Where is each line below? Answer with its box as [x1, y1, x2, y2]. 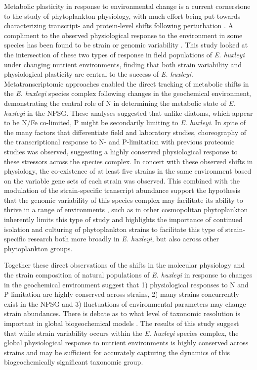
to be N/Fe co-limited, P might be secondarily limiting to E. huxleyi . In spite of [4, 117, 246, 128]
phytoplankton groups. [4, 243, 73, 253]
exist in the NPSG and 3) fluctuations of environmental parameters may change [4, 298, 246, 309]
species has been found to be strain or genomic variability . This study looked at [4, 40, 248, 50]
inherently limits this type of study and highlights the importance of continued [4, 214, 243, 225]
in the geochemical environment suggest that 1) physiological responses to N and [4, 279, 249, 289]
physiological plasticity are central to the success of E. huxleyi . [4, 69, 193, 79]
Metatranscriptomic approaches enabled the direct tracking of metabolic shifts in [4, 78, 249, 89]
